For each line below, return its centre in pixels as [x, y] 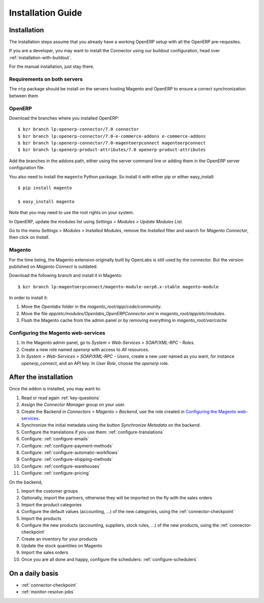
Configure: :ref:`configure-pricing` [56, 473]
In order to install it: [29, 298]
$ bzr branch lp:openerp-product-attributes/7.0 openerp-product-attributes [112, 150]
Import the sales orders [45, 553]
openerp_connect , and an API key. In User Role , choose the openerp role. [95, 363]
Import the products [41, 518]
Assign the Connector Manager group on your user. [73, 405]
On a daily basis [34, 573]
